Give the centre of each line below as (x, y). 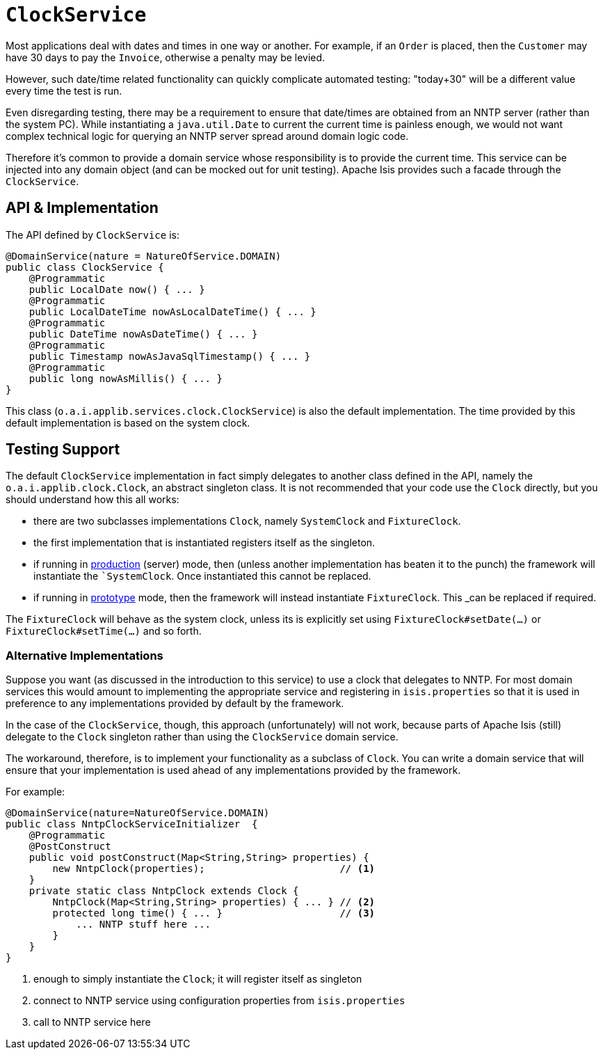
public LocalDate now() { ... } (117, 289)
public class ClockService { (85, 267)
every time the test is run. (64, 90)
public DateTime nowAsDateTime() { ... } (143, 334)
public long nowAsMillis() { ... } (126, 378)
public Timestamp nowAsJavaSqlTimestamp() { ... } (170, 356)
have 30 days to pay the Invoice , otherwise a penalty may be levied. (166, 57)
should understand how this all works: (93, 500)
